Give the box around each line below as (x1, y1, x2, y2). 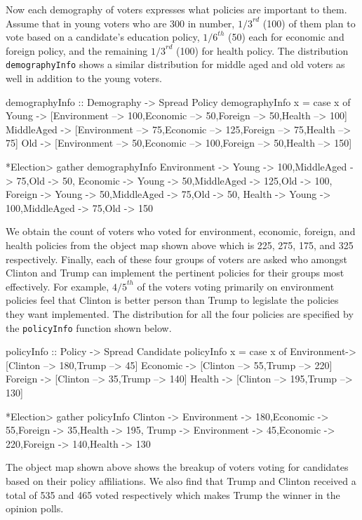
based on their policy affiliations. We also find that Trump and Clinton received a (6, 473, 356, 488)
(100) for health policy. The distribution (175, 43, 349, 58)
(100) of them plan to (262, 15, 356, 30)
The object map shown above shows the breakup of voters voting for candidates (6, 460, 349, 474)
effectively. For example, (6, 279, 109, 293)
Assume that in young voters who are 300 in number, (6, 15, 235, 30)
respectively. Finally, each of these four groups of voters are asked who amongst (6, 251, 347, 266)
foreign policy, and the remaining (6, 43, 148, 58)
